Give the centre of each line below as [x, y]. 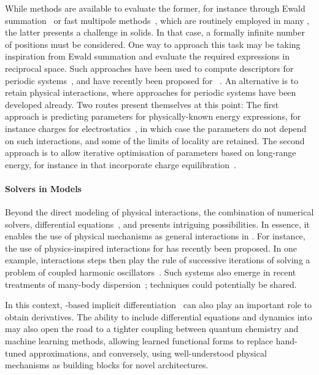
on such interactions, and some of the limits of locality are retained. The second [155, 140]
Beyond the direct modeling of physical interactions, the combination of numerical [159, 212]
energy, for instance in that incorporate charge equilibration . [121, 164]
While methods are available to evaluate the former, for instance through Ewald [155, 8]
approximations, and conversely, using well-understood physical [148, 353]
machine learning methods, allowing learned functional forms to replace [139, 341]
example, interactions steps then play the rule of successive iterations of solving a [158, 260]
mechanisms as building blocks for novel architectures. [107, 365]
